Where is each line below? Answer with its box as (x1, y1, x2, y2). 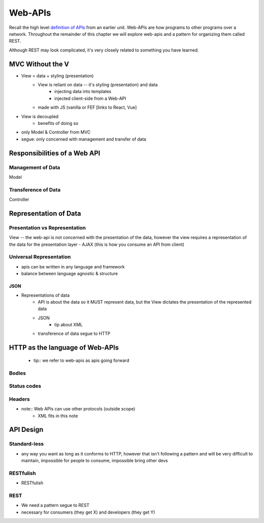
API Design (9, 426, 44, 434)
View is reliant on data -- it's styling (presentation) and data (38, 82, 158, 88)
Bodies (9, 370, 26, 377)
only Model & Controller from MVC (21, 129, 90, 135)
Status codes (9, 382, 42, 389)
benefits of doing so (38, 120, 78, 126)
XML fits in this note (38, 413, 78, 419)
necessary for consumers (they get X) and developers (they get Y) (21, 509, 155, 515)
